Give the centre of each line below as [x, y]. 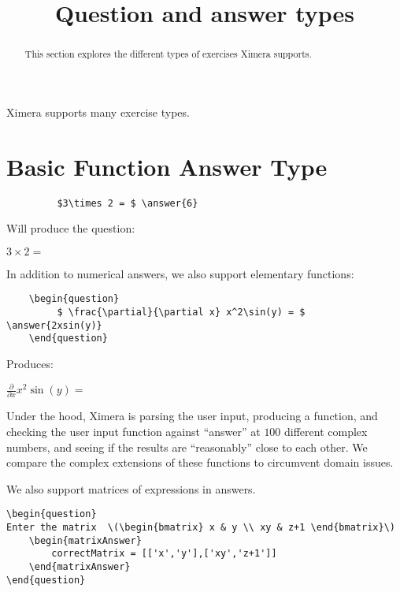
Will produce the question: [71, 228]
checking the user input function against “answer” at [133, 432]
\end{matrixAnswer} [80, 567]
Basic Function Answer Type [167, 166]
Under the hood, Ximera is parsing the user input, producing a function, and [192, 416]
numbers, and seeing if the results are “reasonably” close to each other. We [187, 447]
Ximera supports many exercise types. [98, 112]
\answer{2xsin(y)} [54, 325]
